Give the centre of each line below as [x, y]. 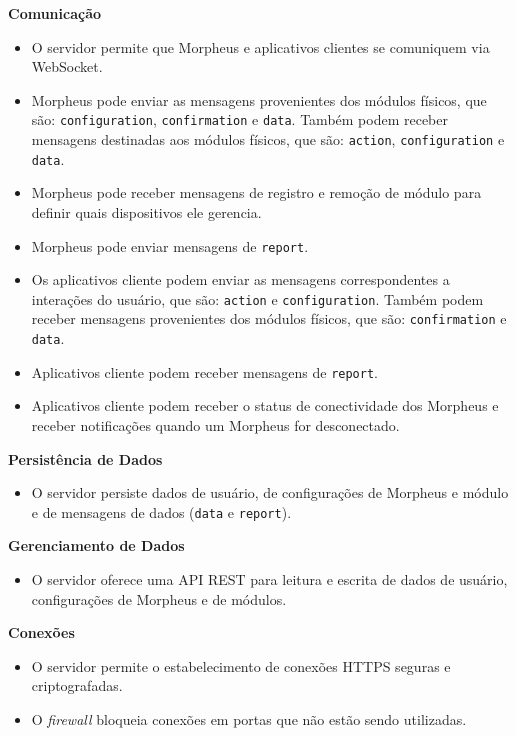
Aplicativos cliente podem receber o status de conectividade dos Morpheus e [265, 405]
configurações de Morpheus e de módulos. [159, 598]
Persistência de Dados [85, 458]
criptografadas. [77, 685]
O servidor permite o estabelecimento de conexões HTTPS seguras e [241, 665]
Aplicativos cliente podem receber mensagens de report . [204, 371]
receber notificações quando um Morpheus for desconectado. [215, 425]
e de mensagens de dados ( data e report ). [161, 511]
